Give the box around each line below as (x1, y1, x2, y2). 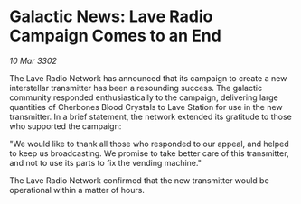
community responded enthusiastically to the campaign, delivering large (9, 92, 278, 103)
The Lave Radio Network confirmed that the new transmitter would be (9, 174, 269, 186)
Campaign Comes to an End (9, 25, 221, 46)
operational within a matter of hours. (9, 184, 145, 195)
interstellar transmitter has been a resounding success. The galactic (9, 82, 263, 93)
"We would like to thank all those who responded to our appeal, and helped (9, 138, 289, 149)
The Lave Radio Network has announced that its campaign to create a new (9, 72, 287, 83)
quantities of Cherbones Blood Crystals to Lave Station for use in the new (9, 101, 283, 112)
